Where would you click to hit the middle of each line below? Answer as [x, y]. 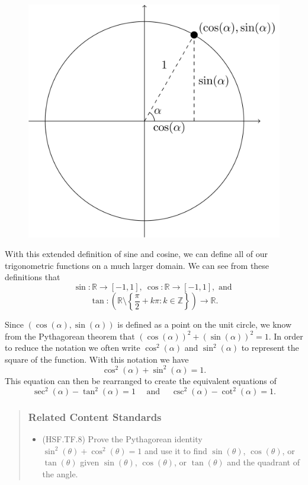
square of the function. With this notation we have [97, 359]
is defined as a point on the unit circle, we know [205, 324]
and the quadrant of [263, 462]
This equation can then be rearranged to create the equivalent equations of [141, 380]
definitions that [33, 277]
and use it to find [176, 450]
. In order [286, 336]
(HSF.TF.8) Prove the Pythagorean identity [122, 439]
